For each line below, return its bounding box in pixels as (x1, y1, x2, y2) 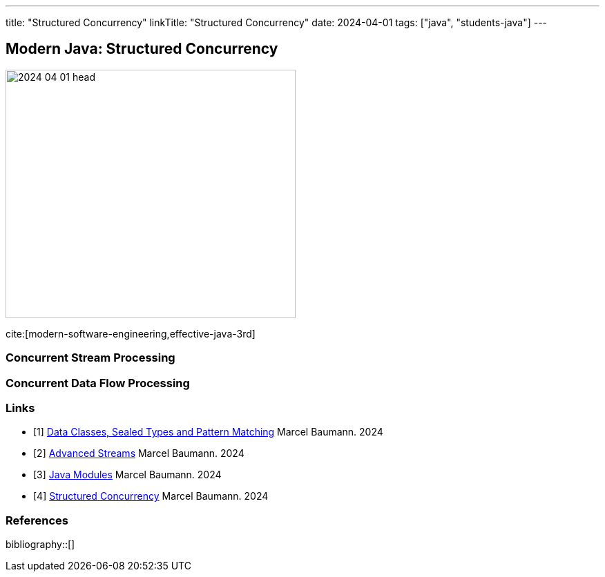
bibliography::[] (6, 538, 75, 551)
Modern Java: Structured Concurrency (6, 40, 278, 58)
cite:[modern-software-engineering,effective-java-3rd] (6, 327, 256, 340)
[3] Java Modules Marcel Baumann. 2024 (33, 469, 222, 481)
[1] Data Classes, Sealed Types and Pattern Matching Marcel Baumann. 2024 (33, 426, 383, 438)
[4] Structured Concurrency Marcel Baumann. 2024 (33, 490, 269, 502)
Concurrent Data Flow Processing (6, 375, 190, 390)
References (6, 513, 68, 527)
